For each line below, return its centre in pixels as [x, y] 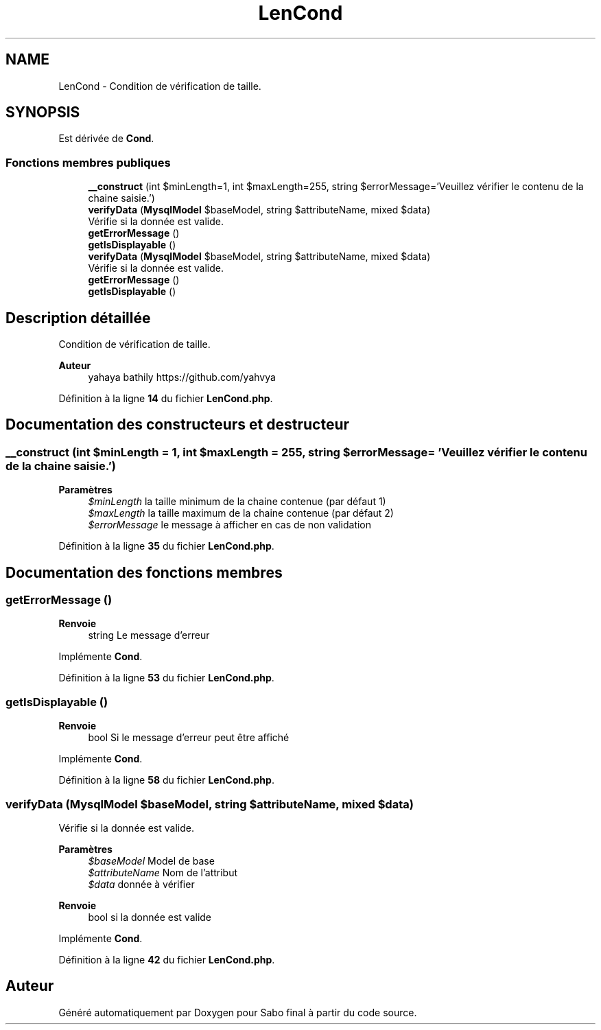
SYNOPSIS [43, 113]
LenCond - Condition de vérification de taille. [160, 86]
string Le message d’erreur [149, 635]
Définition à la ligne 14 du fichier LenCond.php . [166, 399]
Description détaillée [78, 318]
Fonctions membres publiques [88, 162]
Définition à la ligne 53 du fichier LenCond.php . [166, 678]
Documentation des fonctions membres [144, 572]
